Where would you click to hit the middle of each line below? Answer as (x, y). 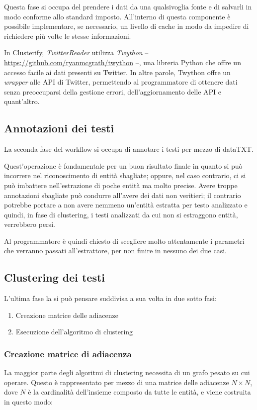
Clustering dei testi (55, 277)
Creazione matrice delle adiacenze (67, 315)
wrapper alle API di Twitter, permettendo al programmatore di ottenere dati (121, 82)
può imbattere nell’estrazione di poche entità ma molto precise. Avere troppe (121, 185)
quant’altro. (22, 101)
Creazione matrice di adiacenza (68, 354)
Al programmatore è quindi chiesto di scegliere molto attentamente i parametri (124, 241)
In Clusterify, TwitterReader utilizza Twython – (76, 52)
